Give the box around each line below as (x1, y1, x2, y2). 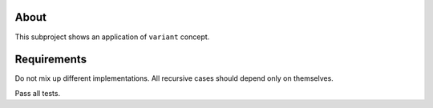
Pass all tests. (14, 88, 60, 98)
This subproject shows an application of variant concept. (14, 32, 210, 42)
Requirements (14, 53, 87, 66)
